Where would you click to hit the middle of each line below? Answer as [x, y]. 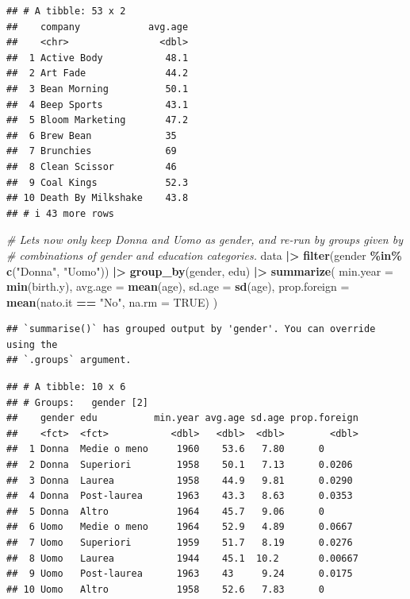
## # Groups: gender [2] [77, 402]
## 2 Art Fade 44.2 [98, 73]
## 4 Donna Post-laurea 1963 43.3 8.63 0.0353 [180, 496]
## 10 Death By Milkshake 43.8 [98, 198]
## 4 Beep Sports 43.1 [98, 104]
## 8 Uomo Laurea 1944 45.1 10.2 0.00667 [182, 558]
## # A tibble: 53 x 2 [66, 11]
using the [32, 344]
